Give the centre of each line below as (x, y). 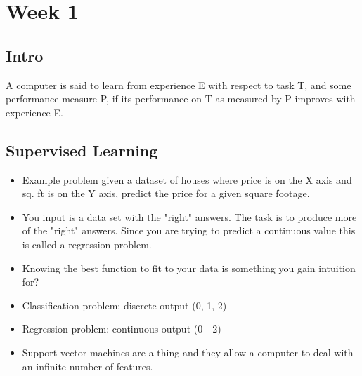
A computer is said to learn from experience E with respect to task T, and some (179, 85)
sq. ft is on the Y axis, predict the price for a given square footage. (166, 193)
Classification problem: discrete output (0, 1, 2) (124, 305)
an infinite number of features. (88, 366)
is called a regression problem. (87, 244)
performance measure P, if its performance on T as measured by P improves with (181, 99)
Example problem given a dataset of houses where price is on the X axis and (187, 179)
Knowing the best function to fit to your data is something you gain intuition (189, 268)
